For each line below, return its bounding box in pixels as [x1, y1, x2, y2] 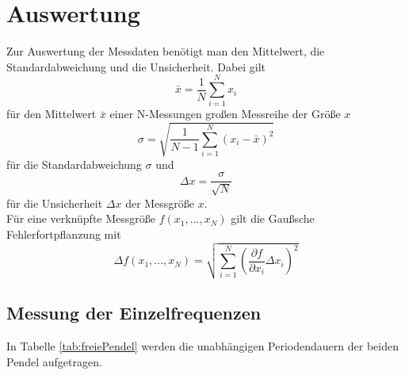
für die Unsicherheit [6, 194, 103, 211]
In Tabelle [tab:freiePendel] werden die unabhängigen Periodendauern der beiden [6, 338, 399, 354]
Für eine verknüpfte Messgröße [6, 210, 156, 227]
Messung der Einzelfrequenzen [6, 300, 262, 325]
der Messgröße [125, 194, 195, 211]
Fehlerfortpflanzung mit [6, 225, 121, 242]
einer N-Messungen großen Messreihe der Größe [109, 105, 341, 122]
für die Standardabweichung [6, 155, 142, 172]
